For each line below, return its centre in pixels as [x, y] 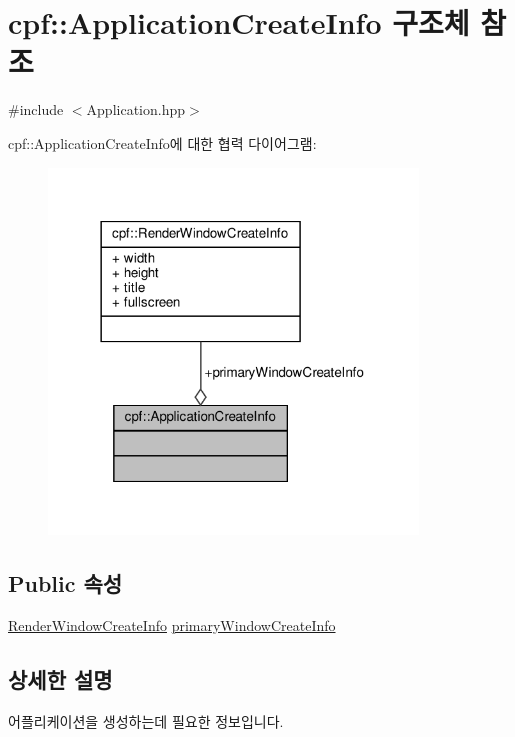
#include [36, 109]
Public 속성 [65, 582]
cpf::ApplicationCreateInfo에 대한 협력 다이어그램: [162, 142]
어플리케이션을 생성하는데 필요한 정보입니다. [146, 720]
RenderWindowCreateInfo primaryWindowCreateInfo [172, 624]
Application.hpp [135, 109]
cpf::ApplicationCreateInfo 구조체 [239, 22]
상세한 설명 [60, 678]
